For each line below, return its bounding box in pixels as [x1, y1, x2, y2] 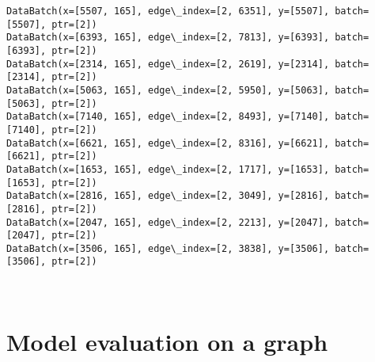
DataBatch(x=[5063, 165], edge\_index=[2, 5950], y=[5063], [6, 84, 330, 96]
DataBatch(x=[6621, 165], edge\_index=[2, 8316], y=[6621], [6, 137, 330, 149]
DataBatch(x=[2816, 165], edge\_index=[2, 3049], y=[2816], [6, 190, 330, 202]
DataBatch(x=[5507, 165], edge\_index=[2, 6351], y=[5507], [6, 6, 330, 17]
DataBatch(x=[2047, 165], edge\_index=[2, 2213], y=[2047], [6, 216, 330, 228]
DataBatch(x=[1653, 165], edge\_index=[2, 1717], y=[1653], [6, 163, 330, 175]
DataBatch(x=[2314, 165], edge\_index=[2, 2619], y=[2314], [6, 58, 330, 70]
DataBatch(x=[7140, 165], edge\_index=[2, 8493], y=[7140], [6, 111, 330, 123]
